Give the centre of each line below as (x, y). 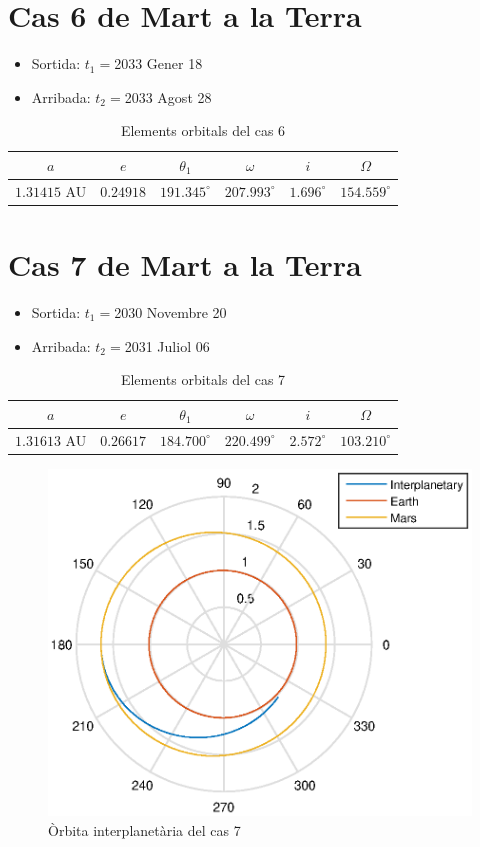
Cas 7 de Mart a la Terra (185, 264)
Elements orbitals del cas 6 (203, 130)
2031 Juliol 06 (167, 345)
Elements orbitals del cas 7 (203, 379)
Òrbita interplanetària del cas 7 (144, 829)
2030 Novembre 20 (170, 311)
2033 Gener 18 (158, 63)
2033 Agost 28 (168, 96)
